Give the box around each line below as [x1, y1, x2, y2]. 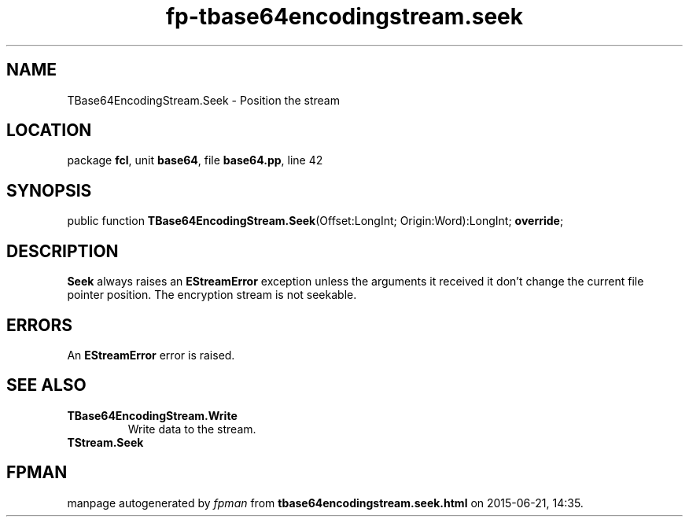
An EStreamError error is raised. [67, 348, 235, 362]
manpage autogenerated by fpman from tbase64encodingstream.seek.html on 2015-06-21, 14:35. [67, 495, 584, 510]
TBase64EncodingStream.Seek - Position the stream [67, 93, 340, 107]
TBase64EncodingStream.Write [67, 408, 238, 422]
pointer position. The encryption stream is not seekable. [67, 288, 357, 302]
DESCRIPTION [6, 241, 119, 261]
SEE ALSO [6, 375, 87, 396]
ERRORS [6, 315, 73, 335]
